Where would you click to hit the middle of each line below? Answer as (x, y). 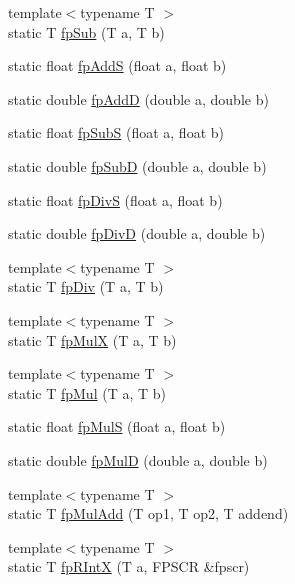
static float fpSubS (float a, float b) (116, 132)
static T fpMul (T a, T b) (87, 392)
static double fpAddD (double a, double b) (138, 98)
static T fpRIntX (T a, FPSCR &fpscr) (129, 566)
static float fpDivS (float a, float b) (115, 199)
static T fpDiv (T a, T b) (86, 286)
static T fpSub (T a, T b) (86, 31)
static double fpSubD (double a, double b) (137, 165)
